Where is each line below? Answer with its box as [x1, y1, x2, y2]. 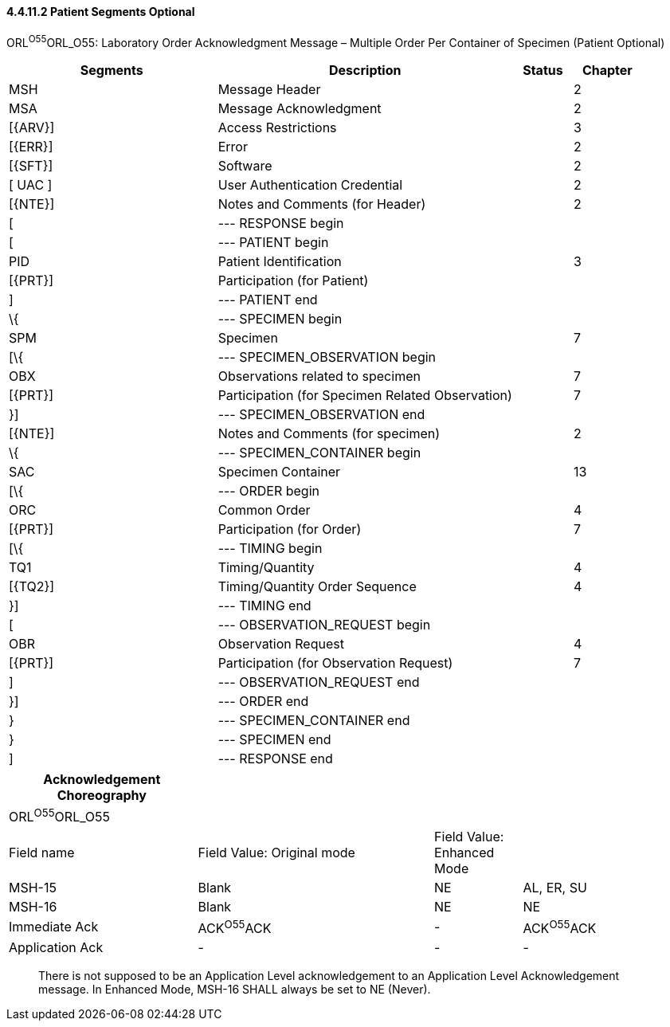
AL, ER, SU [523, 879, 587, 896]
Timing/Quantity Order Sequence [217, 578, 417, 595]
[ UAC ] [9, 177, 53, 194]
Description [329, 62, 402, 79]
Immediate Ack [9, 919, 99, 935]
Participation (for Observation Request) [217, 655, 453, 672]
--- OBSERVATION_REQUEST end [217, 674, 420, 691]
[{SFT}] [9, 158, 53, 174]
